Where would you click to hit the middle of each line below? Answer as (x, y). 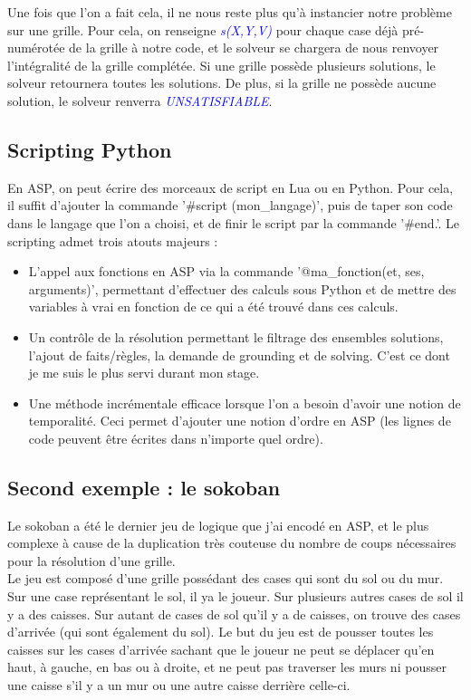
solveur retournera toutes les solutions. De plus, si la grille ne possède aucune (222, 83)
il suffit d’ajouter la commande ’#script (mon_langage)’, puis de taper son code (230, 205)
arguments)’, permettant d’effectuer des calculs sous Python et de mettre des (242, 288)
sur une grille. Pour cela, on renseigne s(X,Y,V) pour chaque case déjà (203, 29)
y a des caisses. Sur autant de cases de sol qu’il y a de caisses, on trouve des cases (234, 614)
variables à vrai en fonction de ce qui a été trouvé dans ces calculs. (213, 307)
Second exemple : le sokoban (144, 487)
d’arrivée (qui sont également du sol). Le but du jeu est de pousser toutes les (221, 632)
